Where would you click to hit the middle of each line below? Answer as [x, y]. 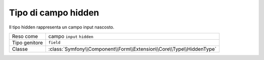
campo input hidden [71, 36]
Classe [20, 49]
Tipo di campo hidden [54, 13]
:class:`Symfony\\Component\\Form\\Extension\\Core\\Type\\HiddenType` [132, 49]
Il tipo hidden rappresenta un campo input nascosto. [62, 27]
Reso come [25, 36]
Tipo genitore [28, 43]
